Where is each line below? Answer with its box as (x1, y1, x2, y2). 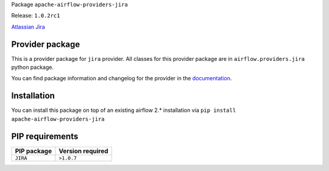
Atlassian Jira (11, 23, 45, 30)
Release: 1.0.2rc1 (11, 12, 60, 19)
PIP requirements (11, 131, 79, 141)
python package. (11, 64, 54, 71)
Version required (58, 147, 109, 155)
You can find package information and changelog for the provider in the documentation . (11, 75, 232, 82)
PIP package (15, 147, 52, 155)
